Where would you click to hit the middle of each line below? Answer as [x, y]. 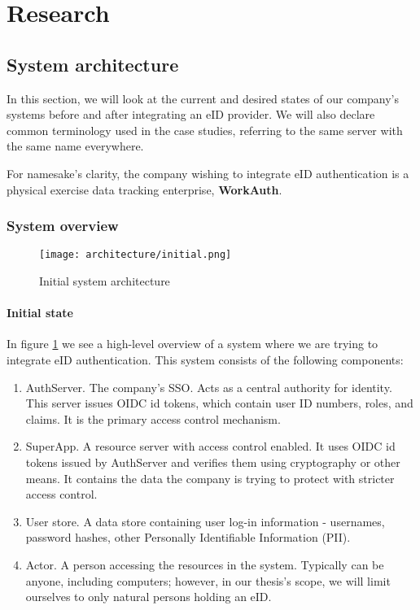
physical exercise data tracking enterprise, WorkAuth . [144, 189]
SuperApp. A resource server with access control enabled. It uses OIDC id [210, 446]
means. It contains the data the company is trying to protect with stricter [210, 478]
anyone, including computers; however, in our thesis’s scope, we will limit [208, 580]
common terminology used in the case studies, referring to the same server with [205, 130]
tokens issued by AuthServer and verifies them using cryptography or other [213, 462]
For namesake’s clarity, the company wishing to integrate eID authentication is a [208, 173]
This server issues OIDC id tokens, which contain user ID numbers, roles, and [219, 403]
